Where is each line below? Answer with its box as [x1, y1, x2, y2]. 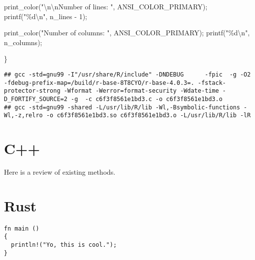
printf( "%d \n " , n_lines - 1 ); [4, 11, 87, 21]
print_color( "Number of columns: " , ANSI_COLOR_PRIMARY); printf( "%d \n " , [4, 27, 250, 38]
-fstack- [197, 79, 226, 86]
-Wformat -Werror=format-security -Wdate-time [64, 87, 219, 95]
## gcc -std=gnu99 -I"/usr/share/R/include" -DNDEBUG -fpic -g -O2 [4, 71, 251, 78]
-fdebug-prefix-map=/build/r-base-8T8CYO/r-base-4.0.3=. [4, 79, 194, 86]
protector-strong [4, 87, 61, 95]
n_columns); [4, 37, 42, 47]
